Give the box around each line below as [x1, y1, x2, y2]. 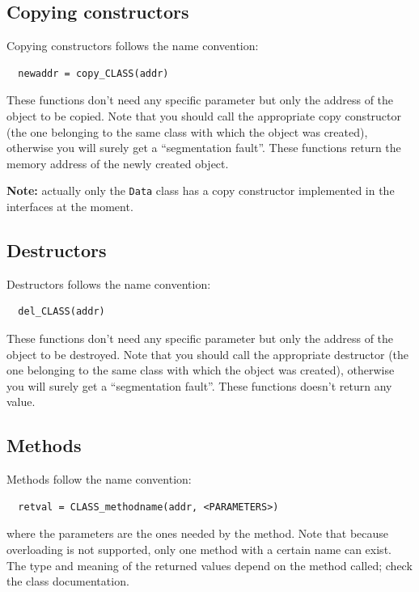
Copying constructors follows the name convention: [6, 37, 259, 54]
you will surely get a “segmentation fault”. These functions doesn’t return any [6, 377, 392, 394]
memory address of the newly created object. [6, 154, 229, 171]
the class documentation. [6, 573, 129, 590]
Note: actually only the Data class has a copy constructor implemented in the [6, 182, 395, 199]
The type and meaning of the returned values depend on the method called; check [6, 556, 413, 573]
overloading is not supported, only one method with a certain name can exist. [6, 540, 391, 557]
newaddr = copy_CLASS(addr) [18, 67, 169, 79]
